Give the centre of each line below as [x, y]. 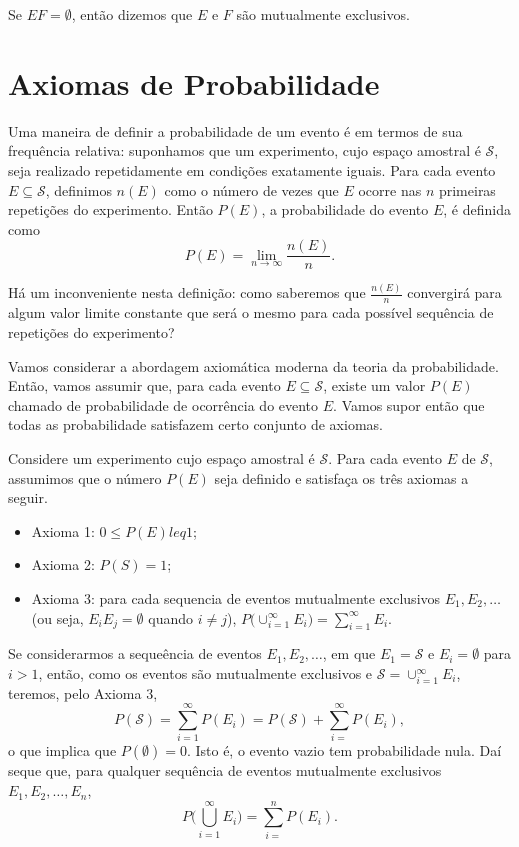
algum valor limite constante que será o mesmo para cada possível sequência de [251, 312]
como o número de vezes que [251, 189]
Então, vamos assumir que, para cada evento [144, 385]
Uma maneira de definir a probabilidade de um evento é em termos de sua [235, 130]
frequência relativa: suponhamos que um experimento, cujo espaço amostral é [244, 150]
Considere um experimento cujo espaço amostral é [161, 458]
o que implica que [62, 750]
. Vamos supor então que [409, 404]
